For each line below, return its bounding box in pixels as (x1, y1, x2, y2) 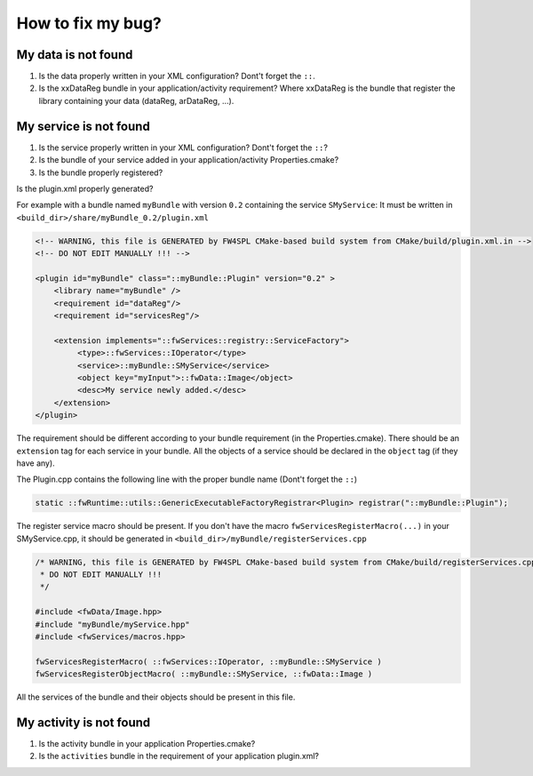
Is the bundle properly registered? (38, 167, 163, 178)
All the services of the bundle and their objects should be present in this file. (16, 692, 296, 702)
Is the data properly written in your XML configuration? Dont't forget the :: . (38, 71, 315, 82)
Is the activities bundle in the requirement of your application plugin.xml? (38, 751, 320, 762)
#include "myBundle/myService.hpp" (35, 619, 190, 629)
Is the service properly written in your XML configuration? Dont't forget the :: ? (38, 142, 329, 153)
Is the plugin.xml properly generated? (16, 183, 154, 194)
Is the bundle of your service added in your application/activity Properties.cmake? (38, 155, 339, 165)
